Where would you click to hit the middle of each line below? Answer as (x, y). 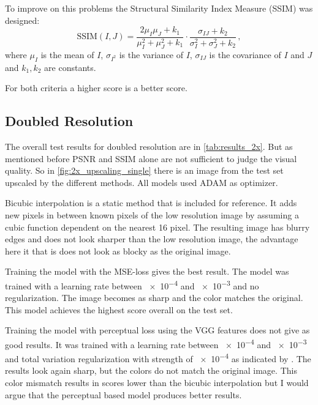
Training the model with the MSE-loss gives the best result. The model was (147, 271)
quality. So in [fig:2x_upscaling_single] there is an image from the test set (144, 170)
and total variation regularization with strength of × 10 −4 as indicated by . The (158, 358)
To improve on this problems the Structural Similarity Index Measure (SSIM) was (159, 8)
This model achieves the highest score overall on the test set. (119, 309)
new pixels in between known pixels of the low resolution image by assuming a (152, 214)
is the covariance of (245, 54)
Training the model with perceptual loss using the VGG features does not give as (157, 330)
